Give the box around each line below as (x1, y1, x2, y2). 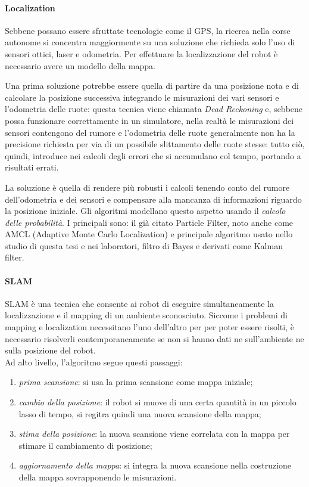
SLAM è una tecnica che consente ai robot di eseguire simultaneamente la (5, 297, 274, 309)
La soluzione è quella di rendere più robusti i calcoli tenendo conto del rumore (5, 181, 290, 193)
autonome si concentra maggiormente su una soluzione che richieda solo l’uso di (5, 36, 295, 48)
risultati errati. (5, 161, 59, 173)
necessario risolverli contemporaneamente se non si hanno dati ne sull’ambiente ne (5, 332, 304, 345)
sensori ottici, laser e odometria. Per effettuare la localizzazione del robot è (5, 47, 278, 60)
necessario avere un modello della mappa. (5, 59, 155, 72)
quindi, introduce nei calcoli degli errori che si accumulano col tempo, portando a (5, 149, 301, 162)
